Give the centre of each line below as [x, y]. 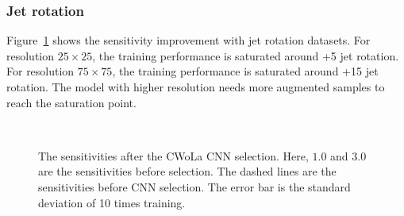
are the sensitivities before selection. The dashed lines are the [187, 171]
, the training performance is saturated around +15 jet [245, 71]
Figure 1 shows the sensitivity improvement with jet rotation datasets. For [189, 40]
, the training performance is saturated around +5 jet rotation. [246, 55]
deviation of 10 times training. [112, 202]
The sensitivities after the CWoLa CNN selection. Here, [173, 155]
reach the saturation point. [71, 102]
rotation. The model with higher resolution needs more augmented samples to [196, 87]
